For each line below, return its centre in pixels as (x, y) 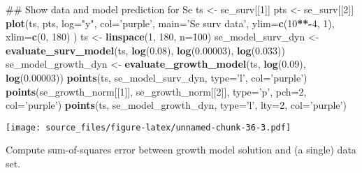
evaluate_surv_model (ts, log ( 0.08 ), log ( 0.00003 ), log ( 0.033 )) (145, 50)
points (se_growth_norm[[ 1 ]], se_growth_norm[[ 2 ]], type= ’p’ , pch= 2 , (156, 91)
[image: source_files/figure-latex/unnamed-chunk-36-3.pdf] (149, 127)
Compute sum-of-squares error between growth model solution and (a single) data (181, 150)
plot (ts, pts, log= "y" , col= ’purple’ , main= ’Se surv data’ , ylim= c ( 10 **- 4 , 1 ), (170, 23)
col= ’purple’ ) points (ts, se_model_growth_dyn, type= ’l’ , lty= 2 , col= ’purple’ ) (176, 105)
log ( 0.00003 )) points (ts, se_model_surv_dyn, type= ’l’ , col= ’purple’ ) (157, 77)
